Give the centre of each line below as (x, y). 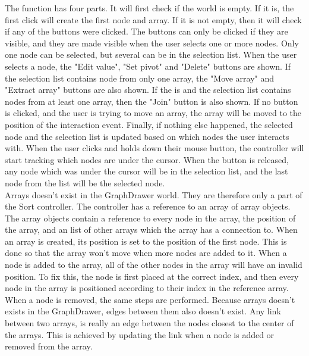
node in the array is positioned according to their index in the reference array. (147, 288)
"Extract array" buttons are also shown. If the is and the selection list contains (148, 90)
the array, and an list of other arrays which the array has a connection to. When (151, 229)
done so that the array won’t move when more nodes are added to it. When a (146, 253)
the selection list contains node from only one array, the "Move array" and (140, 78)
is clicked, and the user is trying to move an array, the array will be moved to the (153, 113)
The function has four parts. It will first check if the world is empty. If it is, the (149, 8)
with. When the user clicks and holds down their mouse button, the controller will (154, 148)
